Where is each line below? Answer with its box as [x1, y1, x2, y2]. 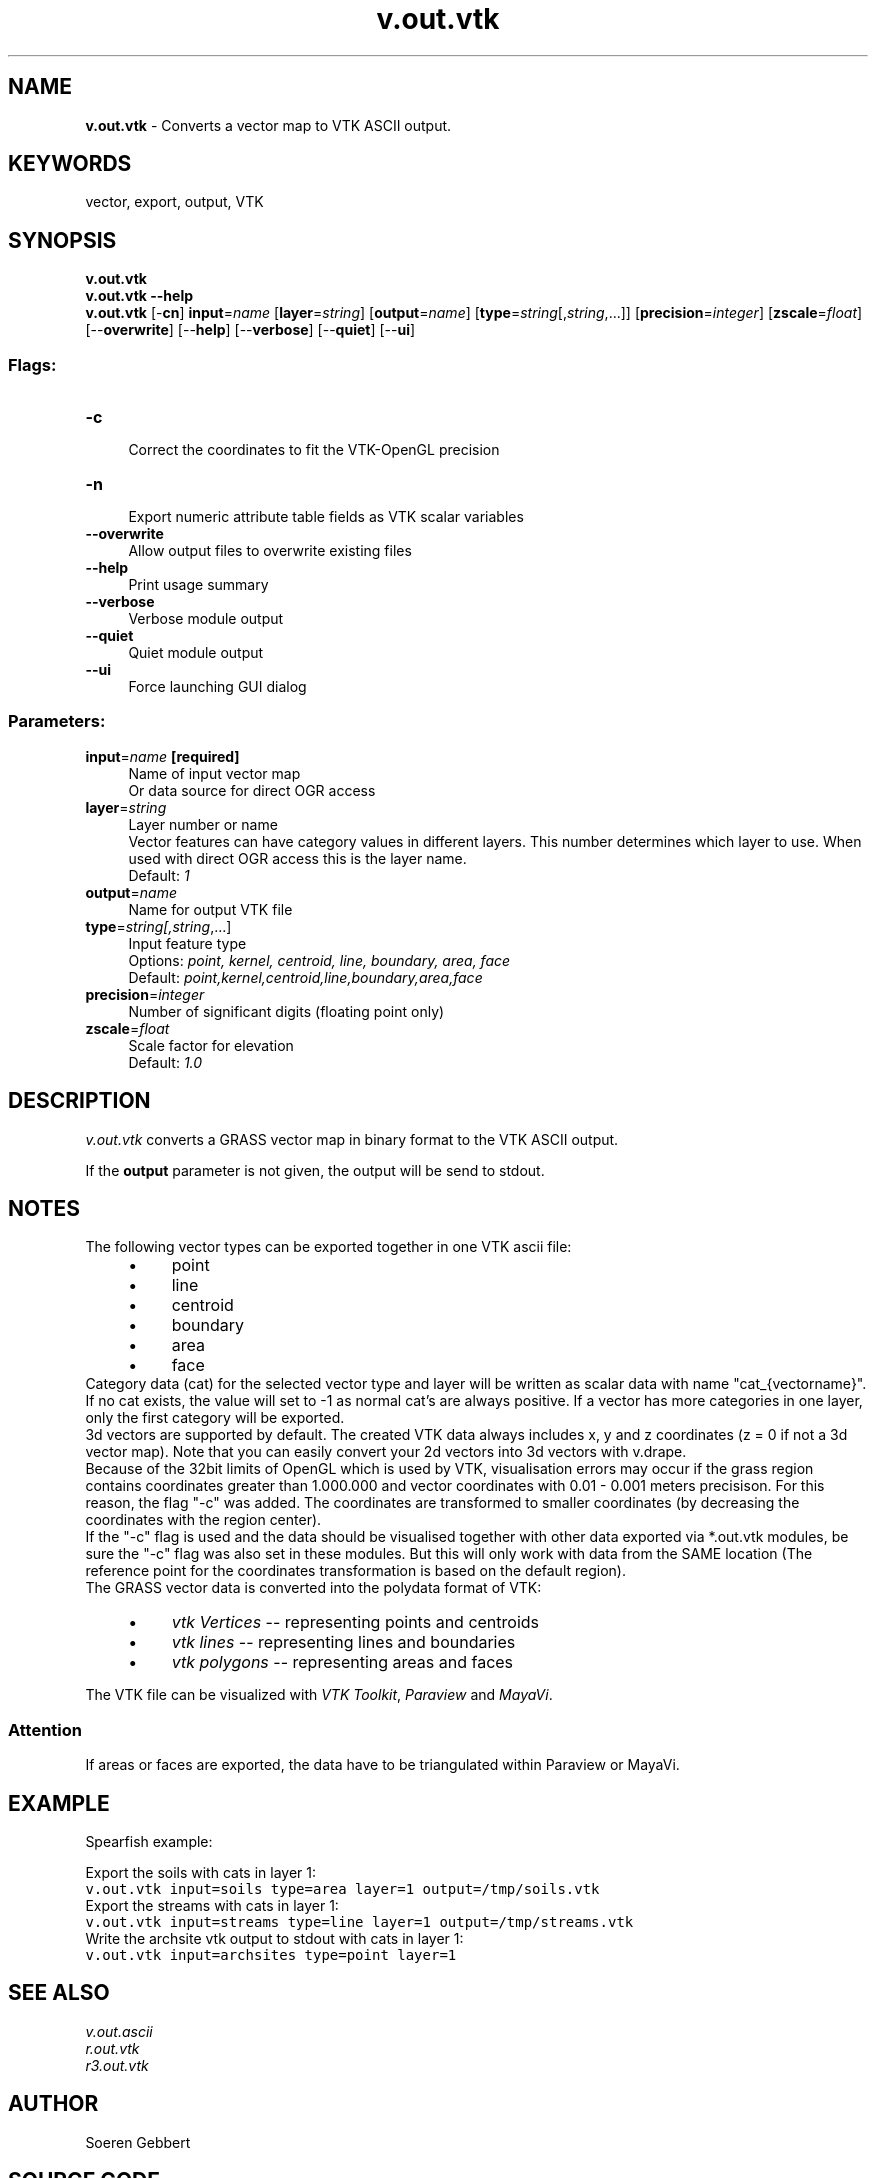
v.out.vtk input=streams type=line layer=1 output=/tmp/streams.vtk [85, 1914, 634, 1931]
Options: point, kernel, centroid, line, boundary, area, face [128, 951, 511, 969]
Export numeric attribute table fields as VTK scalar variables [128, 508, 524, 526]
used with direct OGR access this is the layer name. [128, 849, 467, 867]
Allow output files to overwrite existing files [128, 542, 412, 560]
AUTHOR [8, 2091, 99, 2117]
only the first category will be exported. [85, 1409, 345, 1427]
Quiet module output [128, 644, 264, 662]
